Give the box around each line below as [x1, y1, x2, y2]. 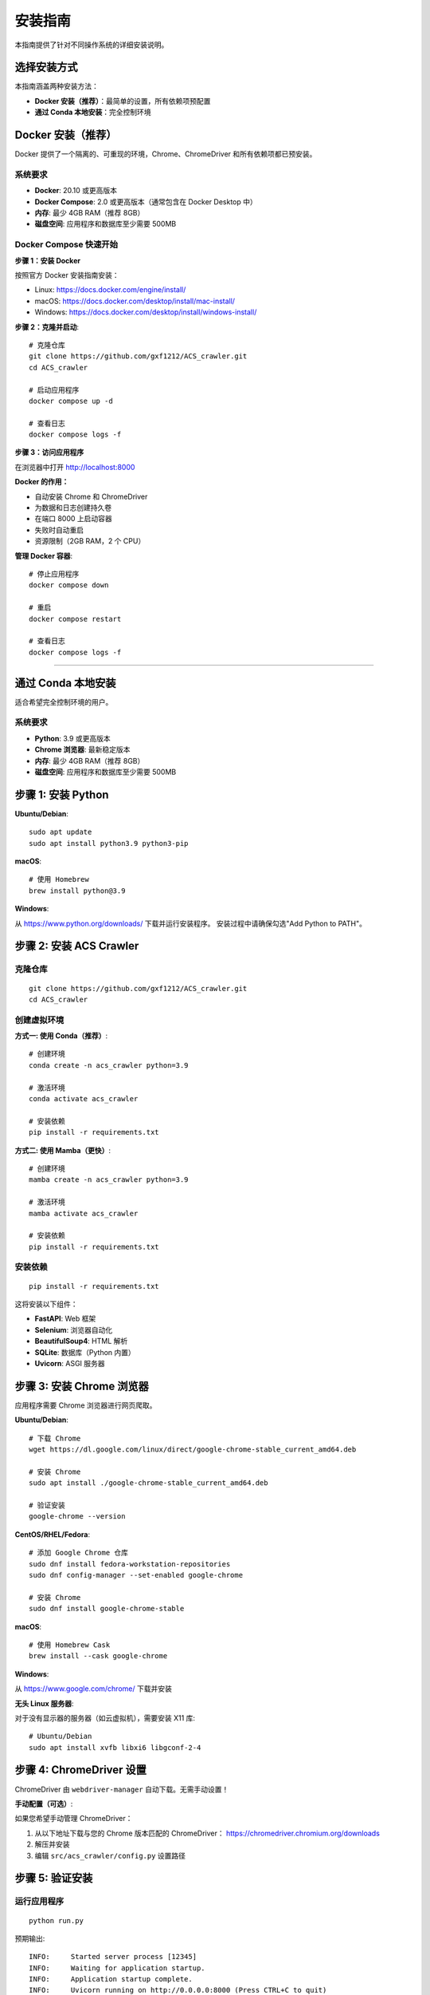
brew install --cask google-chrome [29, 1652, 168, 1661]
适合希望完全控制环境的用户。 [14, 697, 113, 706]
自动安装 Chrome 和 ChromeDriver [34, 492, 148, 501]
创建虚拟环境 [14, 1014, 64, 1025]
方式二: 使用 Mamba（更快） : [14, 1145, 111, 1155]
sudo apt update [29, 828, 92, 837]
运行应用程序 [14, 1896, 64, 1907]
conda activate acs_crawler [29, 1094, 139, 1104]
